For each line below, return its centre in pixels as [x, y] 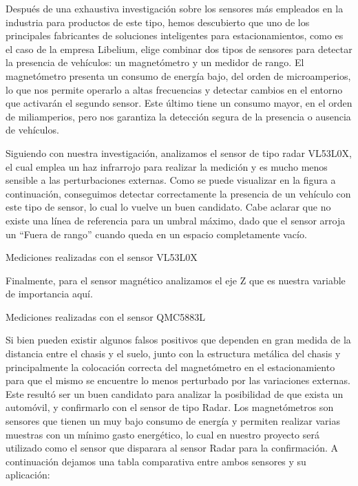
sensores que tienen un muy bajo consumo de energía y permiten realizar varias [173, 421]
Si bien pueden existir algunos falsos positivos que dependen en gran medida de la [178, 340]
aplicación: [28, 475]
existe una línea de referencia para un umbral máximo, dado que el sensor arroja [176, 220]
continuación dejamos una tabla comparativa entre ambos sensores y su [156, 461]
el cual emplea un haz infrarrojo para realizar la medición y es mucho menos [167, 166]
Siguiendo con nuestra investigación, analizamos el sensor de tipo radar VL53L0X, [179, 152]
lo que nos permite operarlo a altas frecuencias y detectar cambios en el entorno [174, 89]
